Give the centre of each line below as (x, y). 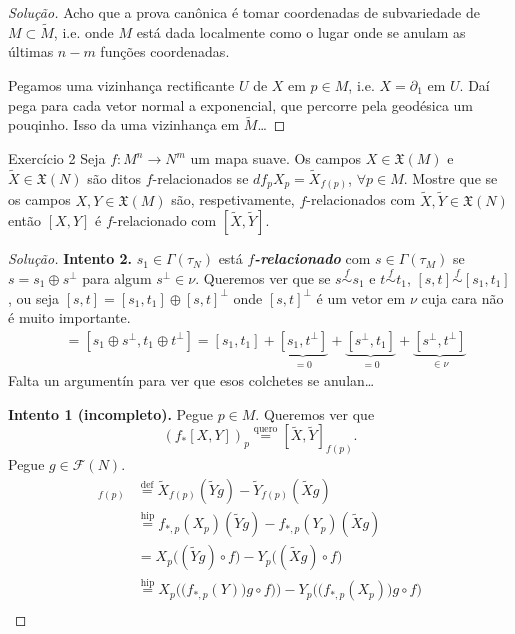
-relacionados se (200, 177)
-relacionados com (361, 199)
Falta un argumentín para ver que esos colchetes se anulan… (191, 380)
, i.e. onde (83, 31)
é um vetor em (361, 297)
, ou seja (34, 297)
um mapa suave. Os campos (276, 158)
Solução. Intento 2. (70, 258)
